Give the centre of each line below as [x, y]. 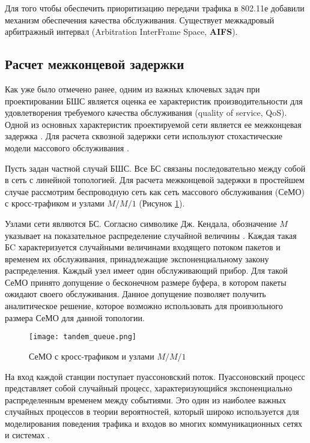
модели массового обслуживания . [67, 147]
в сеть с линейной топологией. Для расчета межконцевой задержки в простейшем [155, 180]
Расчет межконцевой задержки [95, 64]
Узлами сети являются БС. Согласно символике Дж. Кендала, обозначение [141, 223]
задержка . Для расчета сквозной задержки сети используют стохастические [144, 136]
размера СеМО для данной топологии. [75, 317]
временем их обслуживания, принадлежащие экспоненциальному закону [137, 258]
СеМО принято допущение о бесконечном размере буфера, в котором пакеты [146, 282]
